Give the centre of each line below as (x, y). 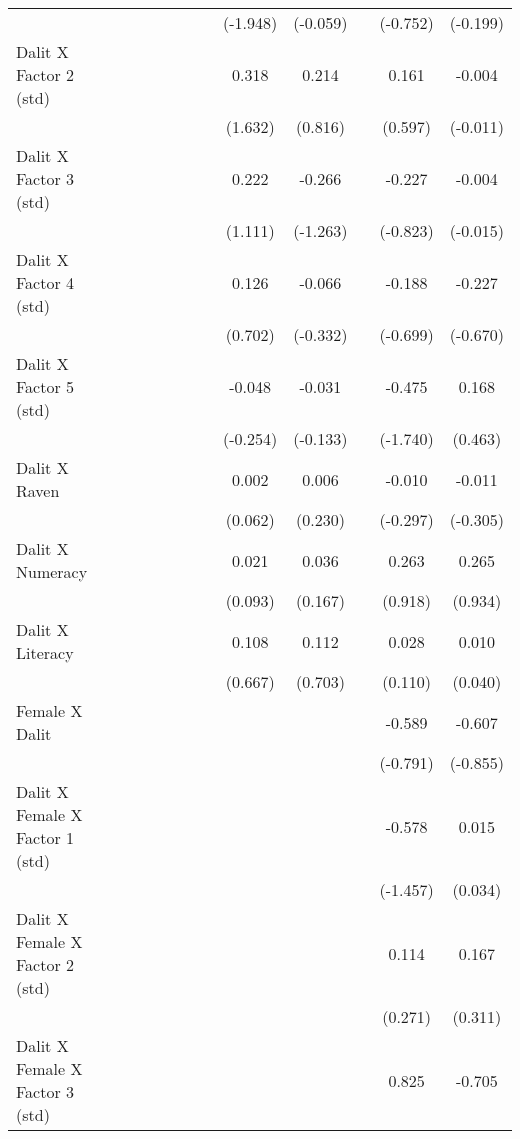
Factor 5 (45, 386)
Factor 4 (45, 282)
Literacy (45, 652)
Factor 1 (45, 837)
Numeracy (52, 571)
